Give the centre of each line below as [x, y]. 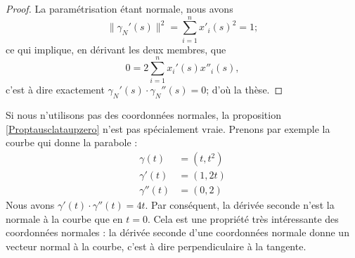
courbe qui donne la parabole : [72, 142]
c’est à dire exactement [55, 90]
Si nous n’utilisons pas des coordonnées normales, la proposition [143, 115]
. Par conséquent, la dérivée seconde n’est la [240, 205]
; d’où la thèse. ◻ [245, 90]
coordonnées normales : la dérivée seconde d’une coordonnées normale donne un [177, 232]
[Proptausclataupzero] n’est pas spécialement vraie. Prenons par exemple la [168, 128]
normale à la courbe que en [64, 218]
